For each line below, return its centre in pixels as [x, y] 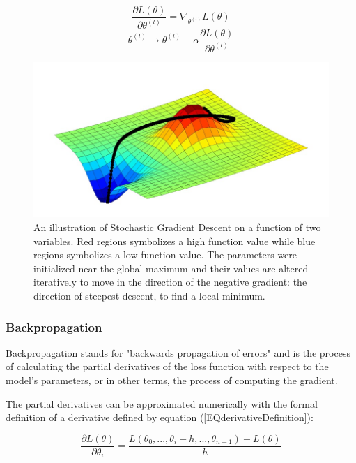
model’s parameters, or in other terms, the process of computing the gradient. [172, 380]
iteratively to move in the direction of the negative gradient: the [170, 282]
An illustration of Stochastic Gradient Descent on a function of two [177, 227]
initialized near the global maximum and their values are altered [171, 268]
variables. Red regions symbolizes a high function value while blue [175, 241]
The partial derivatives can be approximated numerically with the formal [162, 403]
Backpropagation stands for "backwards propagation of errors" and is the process [178, 352]
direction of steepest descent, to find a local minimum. [149, 296]
